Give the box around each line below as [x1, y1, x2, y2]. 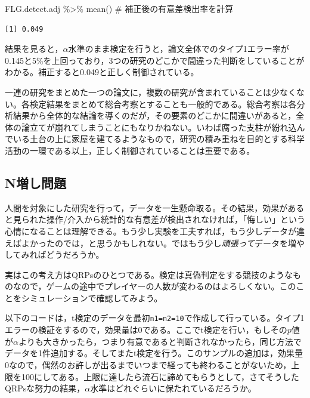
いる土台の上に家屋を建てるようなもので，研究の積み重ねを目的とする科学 [13, 132, 305, 145]
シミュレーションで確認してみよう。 [21, 291, 163, 304]
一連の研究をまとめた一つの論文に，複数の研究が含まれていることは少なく [5, 85, 296, 98]
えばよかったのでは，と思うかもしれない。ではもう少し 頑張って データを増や [5, 236, 305, 249]
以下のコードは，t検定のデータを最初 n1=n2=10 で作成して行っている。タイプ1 [5, 311, 305, 324]
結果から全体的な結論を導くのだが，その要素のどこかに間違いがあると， [13, 109, 296, 122]
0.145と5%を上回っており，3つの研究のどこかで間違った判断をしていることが [5, 54, 305, 66]
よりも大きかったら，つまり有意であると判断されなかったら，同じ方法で [18, 335, 302, 347]
